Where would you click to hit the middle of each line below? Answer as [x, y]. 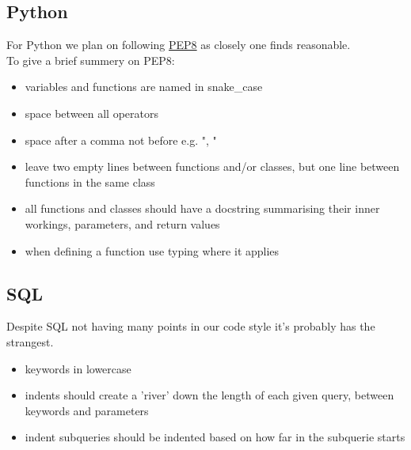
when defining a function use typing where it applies [152, 250]
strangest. [30, 341]
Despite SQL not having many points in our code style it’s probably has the [191, 326]
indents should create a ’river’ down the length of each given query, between [209, 395]
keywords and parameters [87, 410]
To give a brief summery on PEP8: [91, 60]
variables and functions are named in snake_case [144, 87]
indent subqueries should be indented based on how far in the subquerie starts [215, 437]
